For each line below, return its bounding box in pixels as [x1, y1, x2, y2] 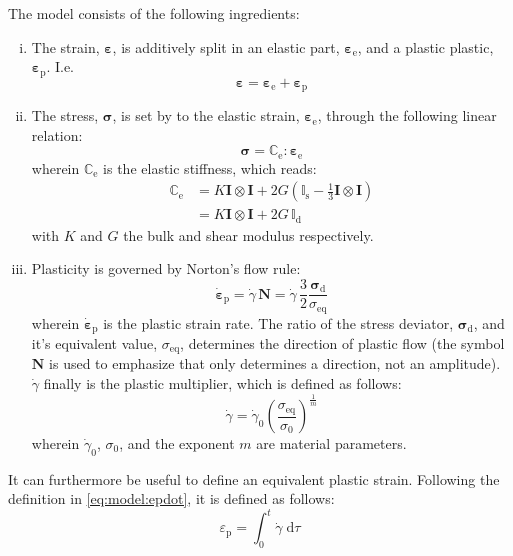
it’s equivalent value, [31, 333, 158, 353]
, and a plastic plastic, [357, 36, 494, 57]
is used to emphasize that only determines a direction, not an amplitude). [49, 353, 501, 374]
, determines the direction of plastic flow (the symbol [180, 333, 505, 353]
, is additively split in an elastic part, [112, 36, 340, 57]
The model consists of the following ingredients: [8, 3, 300, 23]
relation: [31, 124, 83, 145]
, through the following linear [317, 105, 497, 126]
